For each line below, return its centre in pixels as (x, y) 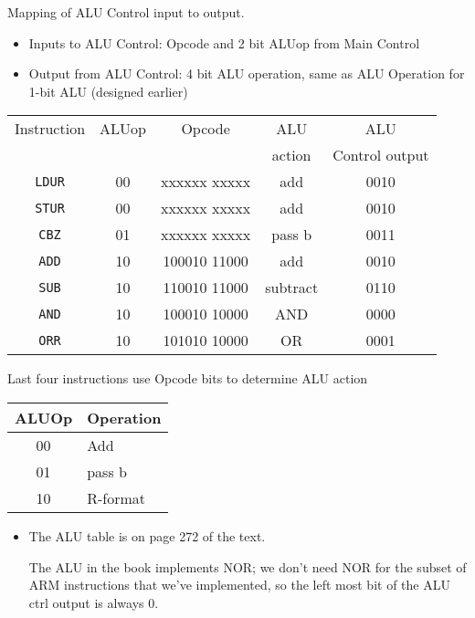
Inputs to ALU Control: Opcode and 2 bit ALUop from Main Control (224, 42)
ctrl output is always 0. (94, 602)
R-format (116, 498)
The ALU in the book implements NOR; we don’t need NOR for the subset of (248, 566)
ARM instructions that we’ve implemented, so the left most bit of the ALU (239, 585)
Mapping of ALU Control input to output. (126, 12)
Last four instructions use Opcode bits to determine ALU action (188, 378)
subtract (292, 288)
